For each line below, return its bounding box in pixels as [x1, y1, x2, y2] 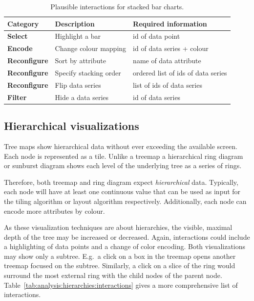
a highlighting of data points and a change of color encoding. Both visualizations [4, 241, 246, 251]
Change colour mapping [55, 43, 127, 53]
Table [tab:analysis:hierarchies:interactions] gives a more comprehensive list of [4, 279, 238, 290]
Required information [133, 18, 207, 28]
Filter [7, 92, 27, 102]
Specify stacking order [55, 67, 121, 77]
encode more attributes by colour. [4, 205, 105, 216]
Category [7, 18, 39, 28]
